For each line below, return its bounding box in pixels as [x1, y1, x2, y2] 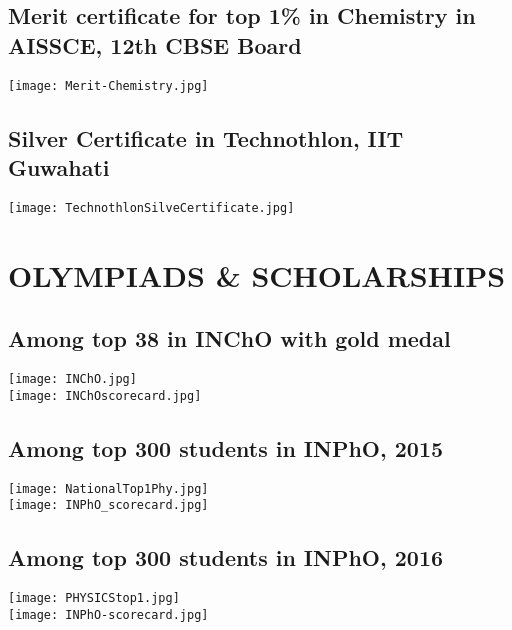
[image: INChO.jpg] [8, 372, 137, 387]
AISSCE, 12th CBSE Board [8, 29, 302, 60]
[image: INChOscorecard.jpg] [8, 388, 202, 403]
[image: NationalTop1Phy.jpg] [8, 481, 209, 496]
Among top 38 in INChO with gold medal [8, 323, 451, 354]
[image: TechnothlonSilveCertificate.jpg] [8, 200, 295, 215]
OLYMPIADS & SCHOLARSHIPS [8, 254, 506, 295]
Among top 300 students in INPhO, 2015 [8, 432, 444, 463]
